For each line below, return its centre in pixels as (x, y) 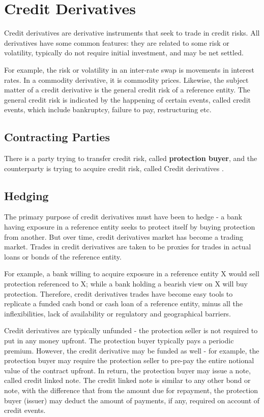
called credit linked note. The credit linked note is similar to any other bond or (127, 380)
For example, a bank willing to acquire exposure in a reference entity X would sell (132, 274)
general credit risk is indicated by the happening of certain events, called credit (127, 99)
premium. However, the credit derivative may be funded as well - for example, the (132, 350)
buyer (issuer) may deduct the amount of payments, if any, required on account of (132, 400)
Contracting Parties (57, 137)
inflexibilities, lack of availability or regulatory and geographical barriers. (118, 313)
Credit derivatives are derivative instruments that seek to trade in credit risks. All (132, 33)
